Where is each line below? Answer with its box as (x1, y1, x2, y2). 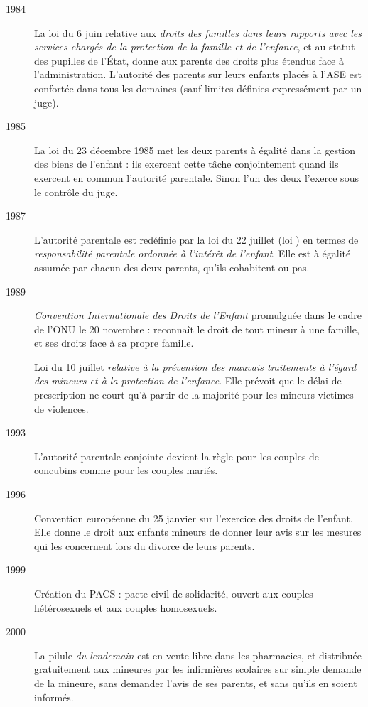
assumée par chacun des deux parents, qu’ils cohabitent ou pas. (34, 259, 310, 274)
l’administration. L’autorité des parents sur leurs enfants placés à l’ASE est (34, 67, 362, 82)
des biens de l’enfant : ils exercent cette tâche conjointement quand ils (34, 156, 339, 171)
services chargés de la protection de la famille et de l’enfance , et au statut (34, 39, 355, 54)
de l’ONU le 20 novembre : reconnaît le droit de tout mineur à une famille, (34, 321, 359, 336)
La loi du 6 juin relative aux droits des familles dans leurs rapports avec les (34, 25, 362, 40)
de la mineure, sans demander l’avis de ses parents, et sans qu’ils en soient (34, 675, 357, 690)
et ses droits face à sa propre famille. (34, 335, 194, 350)
